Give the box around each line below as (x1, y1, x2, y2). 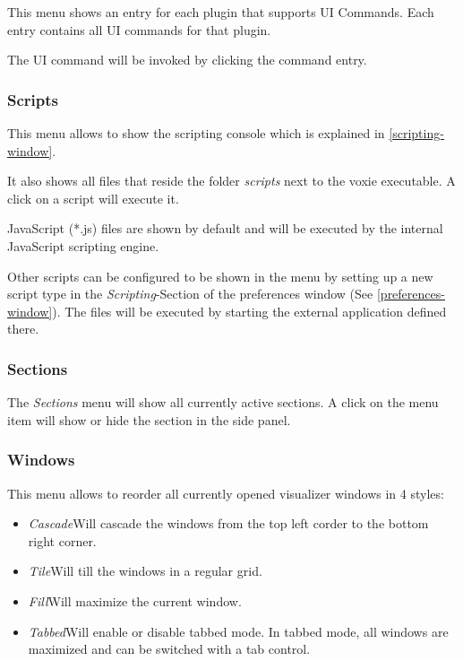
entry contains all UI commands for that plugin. (7, 20, 271, 39)
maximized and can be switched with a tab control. (28, 639, 311, 658)
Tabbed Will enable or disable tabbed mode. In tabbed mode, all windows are (28, 622, 449, 640)
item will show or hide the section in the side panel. (7, 410, 291, 429)
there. (7, 319, 39, 338)
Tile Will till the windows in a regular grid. (28, 561, 262, 580)
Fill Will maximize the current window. (28, 591, 242, 610)
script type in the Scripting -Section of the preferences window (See (7, 284, 373, 303)
